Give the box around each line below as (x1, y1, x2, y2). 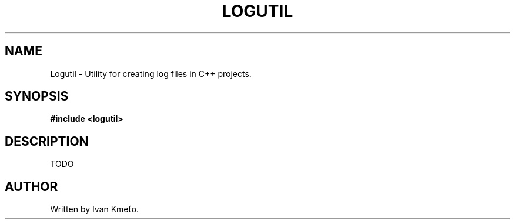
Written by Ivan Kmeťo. (50, 204, 139, 215)
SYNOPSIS (5, 89, 69, 104)
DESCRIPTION (5, 133, 89, 149)
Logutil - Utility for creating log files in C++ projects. (50, 68, 252, 79)
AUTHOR (5, 179, 58, 194)
